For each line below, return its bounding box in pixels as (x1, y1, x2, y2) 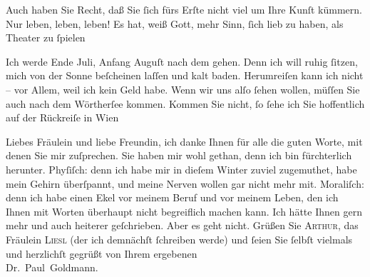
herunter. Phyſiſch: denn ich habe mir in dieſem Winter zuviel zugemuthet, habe (6, 161, 357, 176)
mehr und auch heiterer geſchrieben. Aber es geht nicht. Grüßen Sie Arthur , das (6, 218, 359, 233)
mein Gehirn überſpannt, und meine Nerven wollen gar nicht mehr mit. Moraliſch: (6, 176, 364, 191)
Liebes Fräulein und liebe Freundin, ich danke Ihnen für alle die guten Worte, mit (6, 134, 363, 148)
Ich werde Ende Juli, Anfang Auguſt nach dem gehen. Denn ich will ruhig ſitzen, (6, 54, 358, 69)
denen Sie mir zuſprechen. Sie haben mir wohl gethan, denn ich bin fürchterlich (6, 148, 352, 163)
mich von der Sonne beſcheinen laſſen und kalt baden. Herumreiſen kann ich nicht (6, 68, 364, 83)
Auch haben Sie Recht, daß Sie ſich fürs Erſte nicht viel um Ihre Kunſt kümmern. (6, 2, 362, 16)
